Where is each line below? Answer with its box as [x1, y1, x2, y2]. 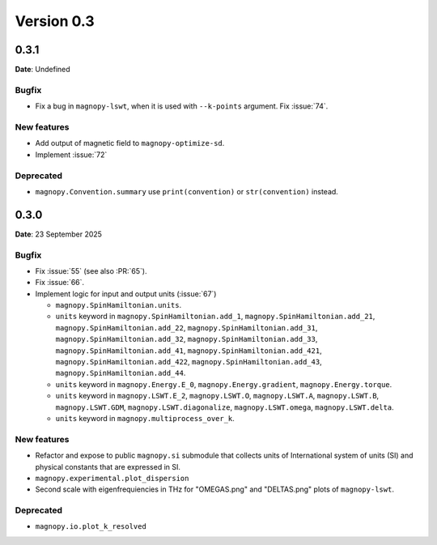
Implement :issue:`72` [35, 150, 108, 160]
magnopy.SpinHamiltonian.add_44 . [55, 368, 186, 378]
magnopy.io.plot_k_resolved [35, 522, 147, 531]
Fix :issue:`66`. [35, 278, 85, 287]
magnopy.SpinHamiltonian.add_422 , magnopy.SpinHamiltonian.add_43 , [55, 357, 323, 367]
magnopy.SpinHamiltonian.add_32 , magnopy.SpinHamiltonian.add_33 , [55, 334, 318, 344]
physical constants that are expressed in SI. [35, 462, 181, 471]
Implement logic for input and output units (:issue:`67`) [35, 288, 217, 299]
